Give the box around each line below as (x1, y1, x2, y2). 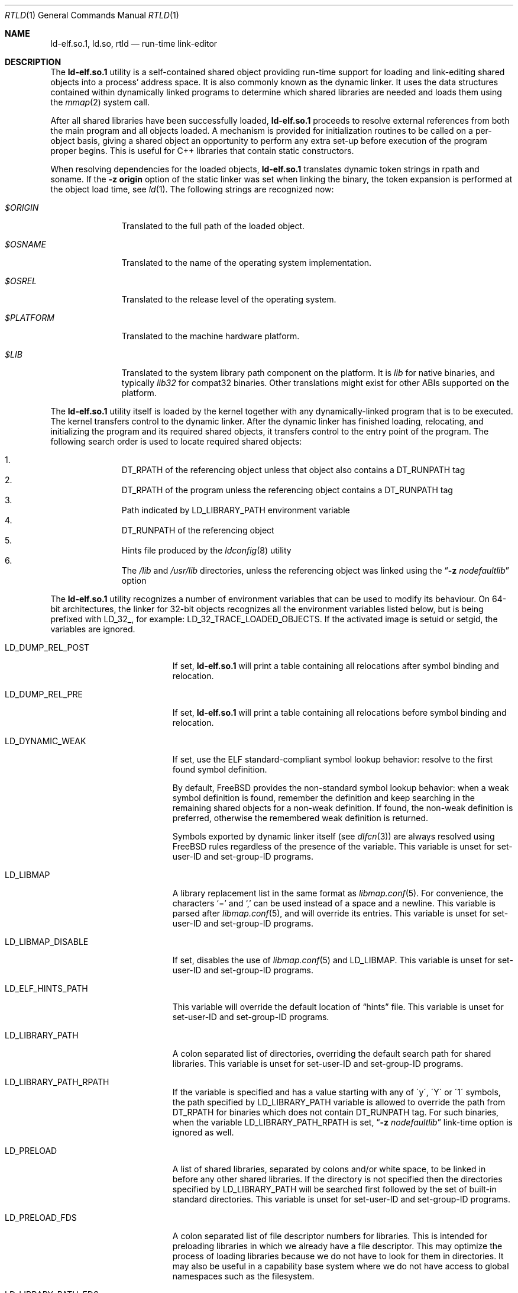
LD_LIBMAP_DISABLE (5, 937, 89, 947)
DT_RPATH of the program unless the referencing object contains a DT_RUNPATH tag (121, 485, 453, 495)
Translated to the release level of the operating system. (121, 294, 336, 304)
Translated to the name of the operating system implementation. (121, 258, 372, 268)
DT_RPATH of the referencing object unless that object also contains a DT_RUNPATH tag (121, 465, 465, 475)
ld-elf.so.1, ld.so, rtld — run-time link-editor (50, 38, 218, 49)
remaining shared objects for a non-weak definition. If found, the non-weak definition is (172, 803, 513, 813)
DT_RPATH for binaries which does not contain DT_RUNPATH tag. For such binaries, (172, 1107, 499, 1117)
